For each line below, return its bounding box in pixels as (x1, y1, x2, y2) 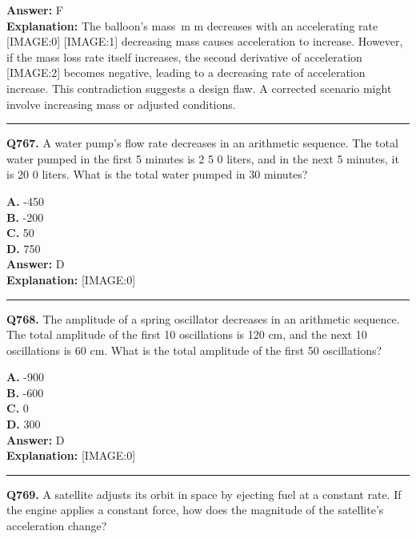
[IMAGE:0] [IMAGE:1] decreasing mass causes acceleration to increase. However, (6, 33, 403, 50)
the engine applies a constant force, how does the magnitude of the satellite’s (6, 501, 384, 518)
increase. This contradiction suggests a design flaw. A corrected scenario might (6, 79, 392, 96)
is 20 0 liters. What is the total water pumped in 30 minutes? (6, 166, 308, 183)
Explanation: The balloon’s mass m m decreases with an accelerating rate (6, 17, 378, 34)
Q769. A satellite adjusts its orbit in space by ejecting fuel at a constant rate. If (6, 485, 402, 502)
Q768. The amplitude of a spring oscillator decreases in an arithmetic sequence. (6, 310, 400, 327)
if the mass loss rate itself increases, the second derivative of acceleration (6, 48, 362, 65)
